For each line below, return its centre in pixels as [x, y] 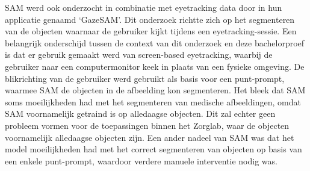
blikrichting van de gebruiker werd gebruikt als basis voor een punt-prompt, [145, 78]
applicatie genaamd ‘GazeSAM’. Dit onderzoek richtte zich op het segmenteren [150, 19]
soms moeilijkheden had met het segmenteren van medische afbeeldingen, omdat [153, 101]
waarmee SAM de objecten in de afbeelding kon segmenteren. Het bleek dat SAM [155, 90]
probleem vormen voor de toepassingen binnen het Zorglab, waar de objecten [147, 125]
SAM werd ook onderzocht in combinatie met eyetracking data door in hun [144, 7]
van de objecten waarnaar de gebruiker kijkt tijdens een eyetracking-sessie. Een [151, 31]
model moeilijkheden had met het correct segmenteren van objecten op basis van [153, 149]
